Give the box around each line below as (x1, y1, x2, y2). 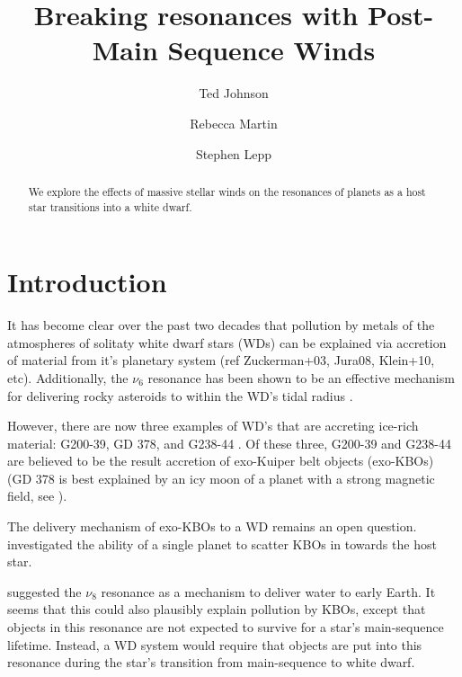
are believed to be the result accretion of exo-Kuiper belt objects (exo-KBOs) (7, 451, 434, 470)
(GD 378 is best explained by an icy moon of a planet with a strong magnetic (7, 468, 435, 487)
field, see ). (7, 486, 67, 505)
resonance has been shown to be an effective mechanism (147, 368, 455, 387)
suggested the (7, 582, 82, 601)
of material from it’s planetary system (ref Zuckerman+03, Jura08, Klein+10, (7, 351, 435, 370)
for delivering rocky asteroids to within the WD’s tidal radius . (7, 386, 353, 405)
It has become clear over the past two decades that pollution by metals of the (7, 316, 435, 334)
